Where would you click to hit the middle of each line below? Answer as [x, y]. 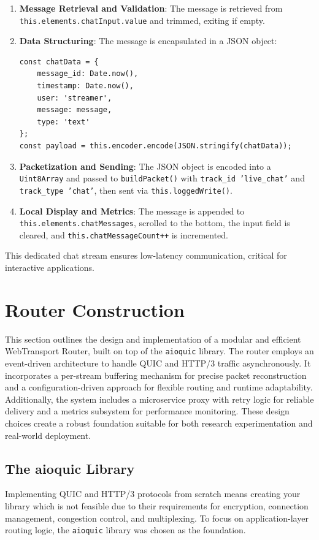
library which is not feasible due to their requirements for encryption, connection [157, 505]
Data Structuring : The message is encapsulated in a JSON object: [148, 41]
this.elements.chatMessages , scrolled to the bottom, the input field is [155, 223]
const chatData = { [59, 62]
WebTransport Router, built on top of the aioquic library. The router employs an [159, 351]
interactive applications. [50, 267]
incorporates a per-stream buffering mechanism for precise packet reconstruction [156, 375]
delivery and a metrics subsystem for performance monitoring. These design [147, 411]
